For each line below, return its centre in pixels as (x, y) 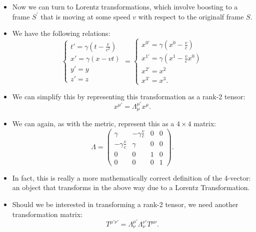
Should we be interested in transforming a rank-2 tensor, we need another (125, 204)
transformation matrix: (47, 214)
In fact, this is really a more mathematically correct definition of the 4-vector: (131, 177)
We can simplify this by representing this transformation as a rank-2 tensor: (129, 96)
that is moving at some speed (85, 16)
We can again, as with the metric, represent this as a (93, 123)
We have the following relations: (61, 33)
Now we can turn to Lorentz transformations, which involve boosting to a (125, 6)
